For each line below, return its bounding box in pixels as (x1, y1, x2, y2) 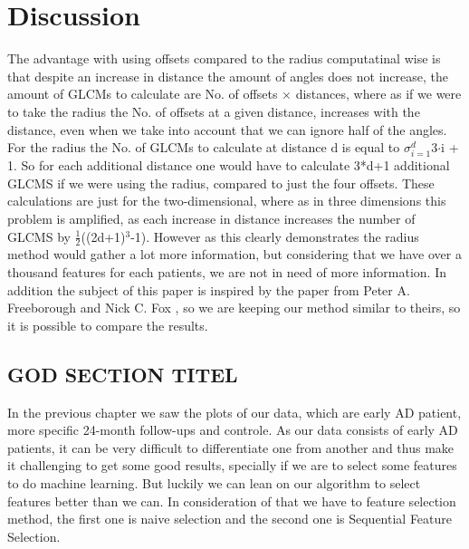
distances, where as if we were (295, 84, 462, 103)
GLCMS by (7, 226, 71, 246)
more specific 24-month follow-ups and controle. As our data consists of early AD (7, 420, 458, 439)
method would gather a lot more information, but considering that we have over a (7, 245, 462, 264)
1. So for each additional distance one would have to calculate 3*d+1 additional (7, 156, 450, 175)
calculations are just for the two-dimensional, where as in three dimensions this (7, 191, 446, 210)
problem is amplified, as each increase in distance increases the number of (7, 209, 416, 228)
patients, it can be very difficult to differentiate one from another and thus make (7, 438, 455, 457)
